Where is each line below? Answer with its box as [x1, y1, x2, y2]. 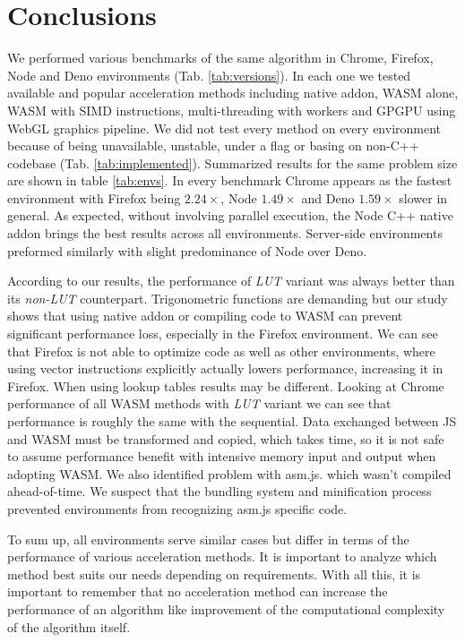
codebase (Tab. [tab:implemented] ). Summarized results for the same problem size [7, 153, 458, 172]
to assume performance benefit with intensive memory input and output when [7, 447, 436, 466]
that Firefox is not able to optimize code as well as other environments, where [7, 341, 435, 360]
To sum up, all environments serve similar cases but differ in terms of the [7, 529, 409, 548]
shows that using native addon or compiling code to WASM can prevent [7, 306, 403, 325]
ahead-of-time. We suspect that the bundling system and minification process [7, 482, 432, 501]
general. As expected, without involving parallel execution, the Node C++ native [7, 206, 453, 225]
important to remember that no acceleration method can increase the [7, 582, 388, 601]
